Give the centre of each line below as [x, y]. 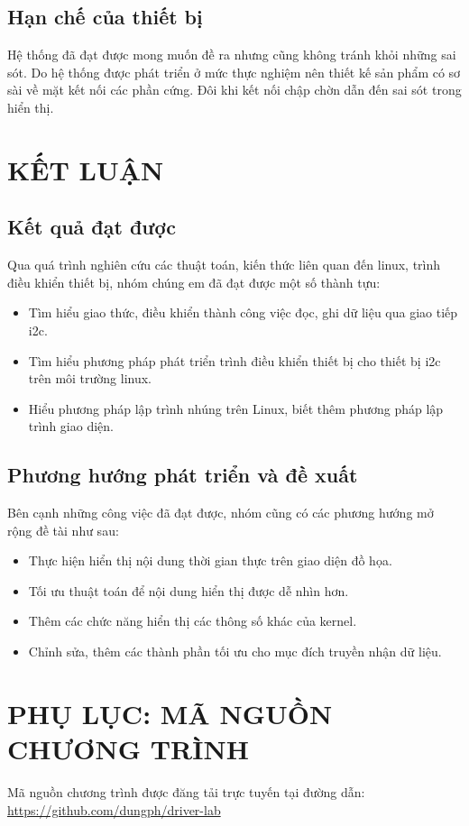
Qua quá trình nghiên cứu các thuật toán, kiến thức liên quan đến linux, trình [224, 265]
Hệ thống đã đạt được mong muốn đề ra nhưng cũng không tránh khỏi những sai [232, 55]
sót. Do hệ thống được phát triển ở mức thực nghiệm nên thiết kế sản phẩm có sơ [234, 72]
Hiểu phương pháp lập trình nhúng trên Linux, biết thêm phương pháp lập [236, 408]
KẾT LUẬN [86, 169]
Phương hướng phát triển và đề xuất [183, 475]
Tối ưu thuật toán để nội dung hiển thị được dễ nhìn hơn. [189, 590]
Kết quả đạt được [92, 227]
